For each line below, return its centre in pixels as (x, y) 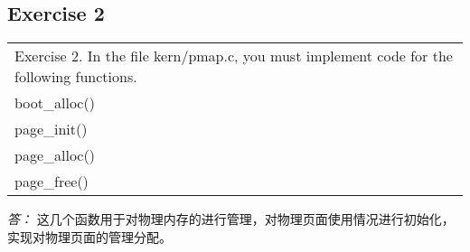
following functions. (76, 77)
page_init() (51, 129)
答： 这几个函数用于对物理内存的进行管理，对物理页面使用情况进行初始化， (231, 219)
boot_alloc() (55, 103)
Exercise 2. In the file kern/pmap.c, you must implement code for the (234, 56)
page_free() (52, 182)
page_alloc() (55, 155)
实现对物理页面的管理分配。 (89, 236)
